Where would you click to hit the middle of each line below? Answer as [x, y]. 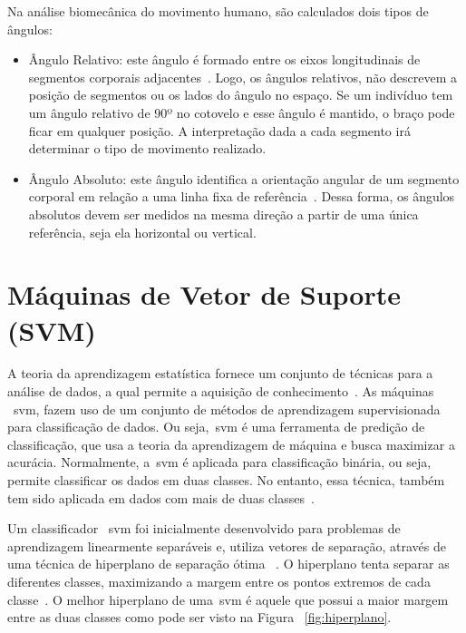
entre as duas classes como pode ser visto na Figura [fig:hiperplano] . [199, 617]
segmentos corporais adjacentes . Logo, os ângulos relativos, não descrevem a [243, 77]
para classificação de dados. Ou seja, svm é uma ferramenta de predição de [216, 427]
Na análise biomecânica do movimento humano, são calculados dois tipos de [218, 11]
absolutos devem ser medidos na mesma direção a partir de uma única [223, 214]
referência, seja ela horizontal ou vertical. [142, 232]
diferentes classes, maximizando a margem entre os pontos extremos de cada [219, 581]
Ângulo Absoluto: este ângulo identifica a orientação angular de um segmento [244, 178]
